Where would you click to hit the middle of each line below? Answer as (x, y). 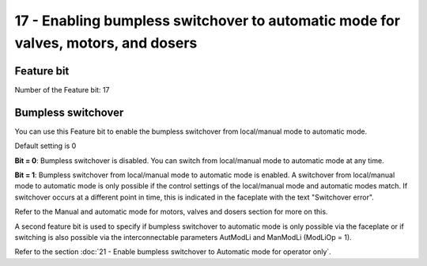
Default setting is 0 (45, 146)
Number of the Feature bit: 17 (62, 89)
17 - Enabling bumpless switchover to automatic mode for (208, 21)
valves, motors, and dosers (106, 43)
